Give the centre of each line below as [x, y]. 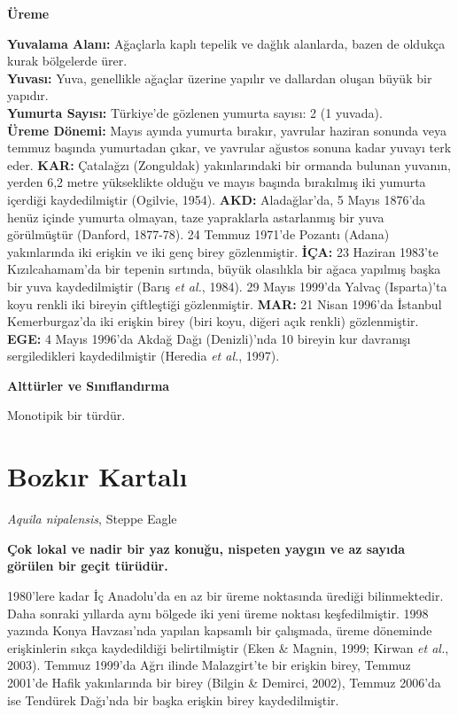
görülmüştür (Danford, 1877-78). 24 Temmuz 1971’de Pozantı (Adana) [198, 234]
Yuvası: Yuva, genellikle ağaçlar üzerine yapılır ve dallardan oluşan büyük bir [220, 78]
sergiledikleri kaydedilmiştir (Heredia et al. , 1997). [144, 356]
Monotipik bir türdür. [66, 415]
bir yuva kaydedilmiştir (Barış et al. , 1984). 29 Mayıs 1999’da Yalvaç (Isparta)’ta [227, 286]
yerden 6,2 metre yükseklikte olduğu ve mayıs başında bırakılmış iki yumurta [217, 182]
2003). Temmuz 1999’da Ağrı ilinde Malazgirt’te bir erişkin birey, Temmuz [209, 665]
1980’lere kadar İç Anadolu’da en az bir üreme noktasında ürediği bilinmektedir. [225, 595]
